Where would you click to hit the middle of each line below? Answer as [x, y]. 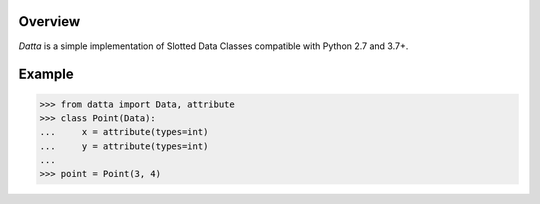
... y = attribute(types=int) [124, 146]
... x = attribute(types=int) [124, 132]
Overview [49, 21]
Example [46, 74]
